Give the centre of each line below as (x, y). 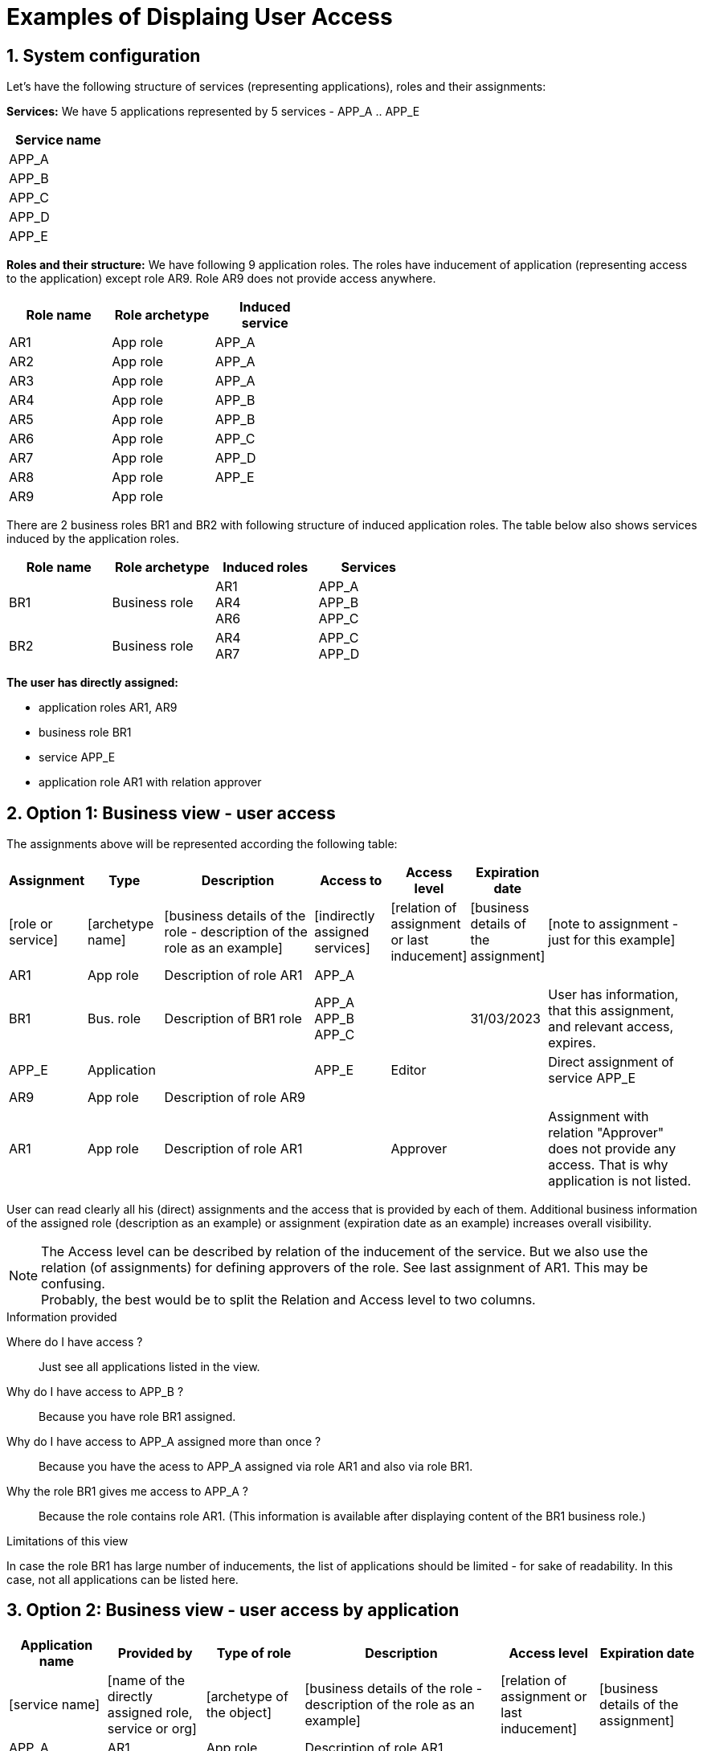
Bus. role (114, 1019)
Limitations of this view (67, 1541)
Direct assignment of (611, 1062)
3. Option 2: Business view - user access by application (233, 1610)
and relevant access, (611, 1027)
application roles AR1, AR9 (108, 708)
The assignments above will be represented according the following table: (202, 844)
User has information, (613, 995)
